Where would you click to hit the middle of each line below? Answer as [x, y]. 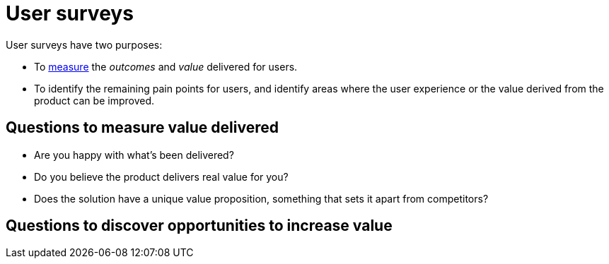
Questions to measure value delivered [142, 128]
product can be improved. [94, 100]
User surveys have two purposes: [84, 44]
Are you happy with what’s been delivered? [134, 155]
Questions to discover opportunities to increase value [199, 226]
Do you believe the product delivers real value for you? [161, 176]
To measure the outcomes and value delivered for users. [166, 66]
